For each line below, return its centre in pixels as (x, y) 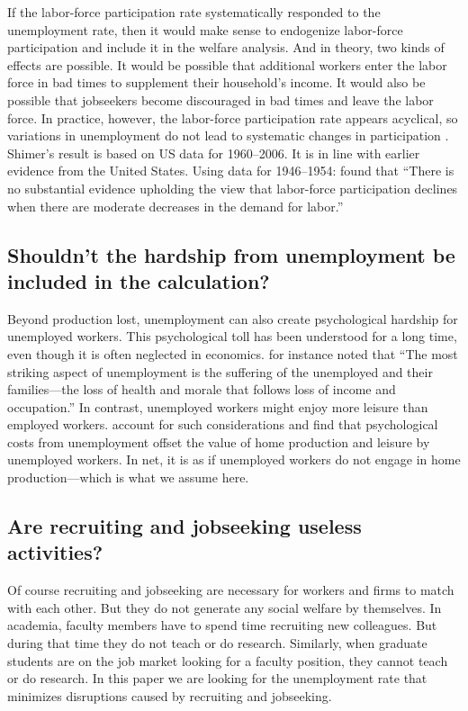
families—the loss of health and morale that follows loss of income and (202, 389)
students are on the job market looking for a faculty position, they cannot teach (228, 660)
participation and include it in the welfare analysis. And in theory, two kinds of (226, 47)
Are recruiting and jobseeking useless (184, 526)
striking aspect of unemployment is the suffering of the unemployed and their (220, 371)
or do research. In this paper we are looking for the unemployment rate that (217, 678)
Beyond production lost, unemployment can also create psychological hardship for (233, 318)
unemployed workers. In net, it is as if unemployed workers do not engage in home (234, 459)
